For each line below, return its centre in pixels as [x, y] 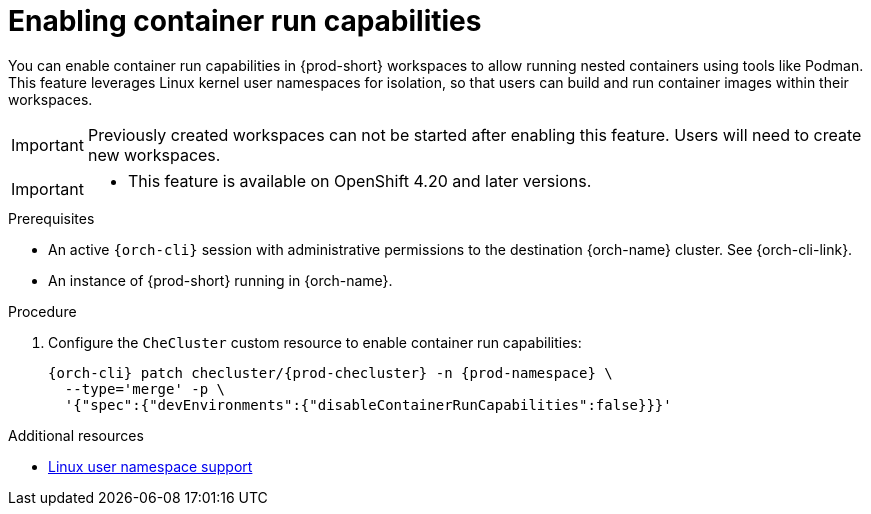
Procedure [42, 311]
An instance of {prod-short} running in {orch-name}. [220, 280]
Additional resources [76, 435]
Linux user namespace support [150, 466]
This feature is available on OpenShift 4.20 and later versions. [359, 180]
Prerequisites [51, 218]
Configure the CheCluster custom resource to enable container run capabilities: [315, 342]
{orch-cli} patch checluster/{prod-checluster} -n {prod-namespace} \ [330, 372]
